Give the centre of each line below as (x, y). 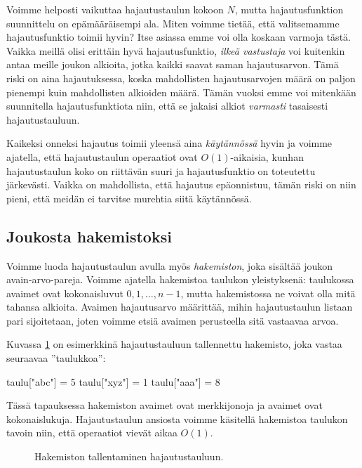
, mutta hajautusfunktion (289, 9)
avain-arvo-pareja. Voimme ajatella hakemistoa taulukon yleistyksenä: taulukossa (180, 279)
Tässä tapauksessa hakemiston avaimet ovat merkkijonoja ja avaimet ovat (165, 405)
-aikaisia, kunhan (267, 156)
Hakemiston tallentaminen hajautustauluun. (129, 456)
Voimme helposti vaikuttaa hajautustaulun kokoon (115, 9)
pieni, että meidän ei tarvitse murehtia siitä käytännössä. (129, 198)
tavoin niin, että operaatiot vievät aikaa (92, 433)
